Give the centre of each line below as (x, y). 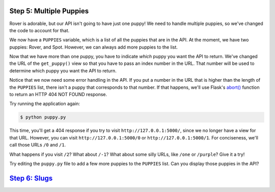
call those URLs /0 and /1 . (38, 145)
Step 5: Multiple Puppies (49, 11)
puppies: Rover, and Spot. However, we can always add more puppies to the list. (94, 47)
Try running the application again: (45, 104)
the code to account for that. (39, 30)
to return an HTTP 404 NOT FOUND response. (58, 94)
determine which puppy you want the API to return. (63, 70)
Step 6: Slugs (31, 178)
